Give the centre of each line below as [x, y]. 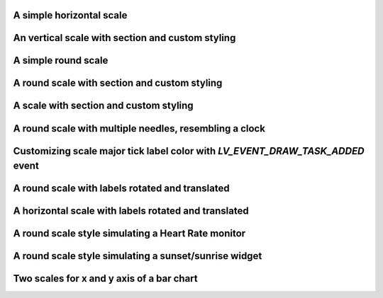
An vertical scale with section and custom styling [124, 38]
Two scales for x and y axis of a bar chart [105, 279]
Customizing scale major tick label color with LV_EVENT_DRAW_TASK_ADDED [189, 151]
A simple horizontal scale [70, 15]
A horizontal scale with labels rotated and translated [131, 211]
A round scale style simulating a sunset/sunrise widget [138, 256]
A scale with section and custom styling [104, 106]
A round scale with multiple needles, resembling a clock [139, 128]
